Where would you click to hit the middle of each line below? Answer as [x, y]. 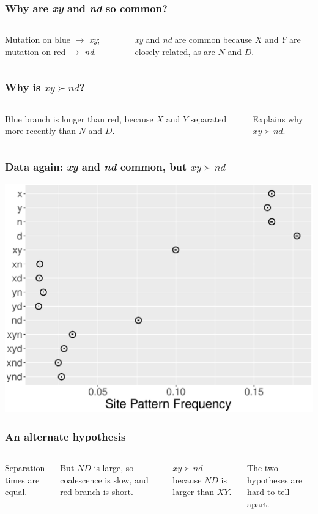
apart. [258, 503]
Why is [23, 87]
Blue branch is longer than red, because [79, 118]
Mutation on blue [38, 39]
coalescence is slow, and [104, 479]
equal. [16, 492]
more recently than [40, 131]
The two [263, 467]
